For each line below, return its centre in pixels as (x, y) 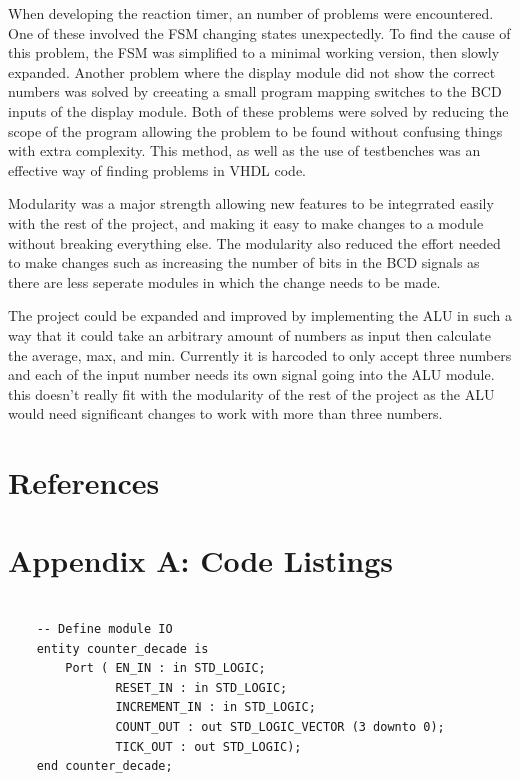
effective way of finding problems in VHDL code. (157, 169)
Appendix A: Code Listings (201, 560)
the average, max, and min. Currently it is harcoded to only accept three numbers (260, 354)
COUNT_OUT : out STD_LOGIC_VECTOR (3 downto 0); (280, 726)
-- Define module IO (104, 628)
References (84, 482)
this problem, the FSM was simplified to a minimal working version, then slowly (254, 52)
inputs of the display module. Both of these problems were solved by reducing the (258, 110)
